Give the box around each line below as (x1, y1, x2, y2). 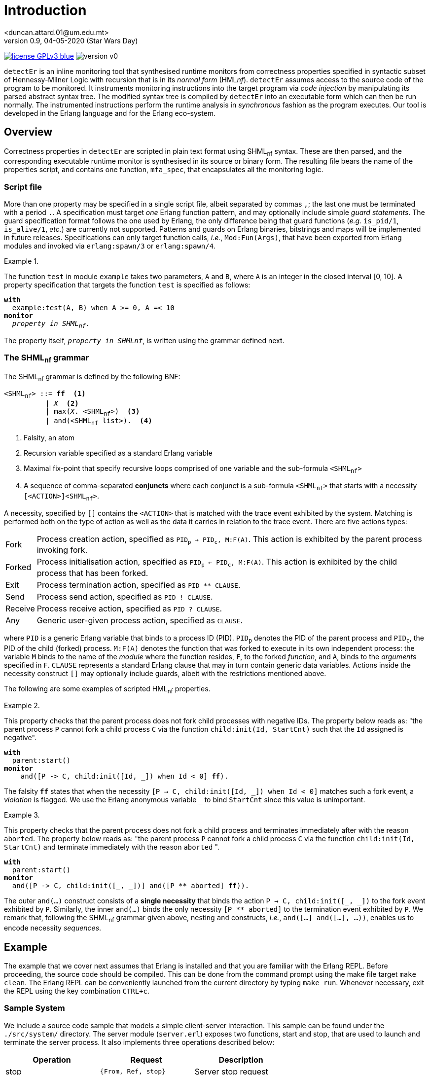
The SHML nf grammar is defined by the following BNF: (4, 372, 180, 383)
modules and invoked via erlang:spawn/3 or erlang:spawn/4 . (4, 242, 216, 251)
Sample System (4, 1003, 65, 1013)
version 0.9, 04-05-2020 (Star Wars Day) (4, 36, 138, 45)
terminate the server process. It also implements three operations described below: (4, 1038, 275, 1046)
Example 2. (4, 701, 40, 710)
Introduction (4, 2, 87, 19)
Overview (4, 126, 53, 139)
